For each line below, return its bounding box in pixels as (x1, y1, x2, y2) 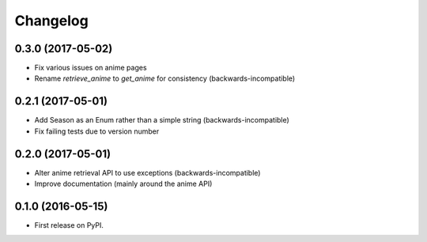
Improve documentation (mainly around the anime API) (34, 179, 213, 189)
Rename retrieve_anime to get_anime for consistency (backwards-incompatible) (34, 74, 296, 83)
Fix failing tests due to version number (34, 127, 160, 136)
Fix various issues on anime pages (34, 63, 147, 73)
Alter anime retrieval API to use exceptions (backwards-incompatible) (34, 168, 261, 177)
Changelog (14, 12, 89, 29)
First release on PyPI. (34, 220, 104, 229)
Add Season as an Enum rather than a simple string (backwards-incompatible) (34, 115, 290, 125)
